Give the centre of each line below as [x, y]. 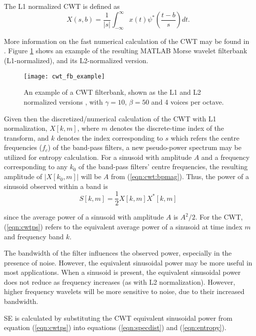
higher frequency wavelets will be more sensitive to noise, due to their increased [124, 291]
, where [88, 128]
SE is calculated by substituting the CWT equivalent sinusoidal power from [118, 317]
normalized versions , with [63, 101]
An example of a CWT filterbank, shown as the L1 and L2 [112, 92]
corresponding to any [36, 167]
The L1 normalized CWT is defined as [62, 6]
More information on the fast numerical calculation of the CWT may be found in [127, 41]
